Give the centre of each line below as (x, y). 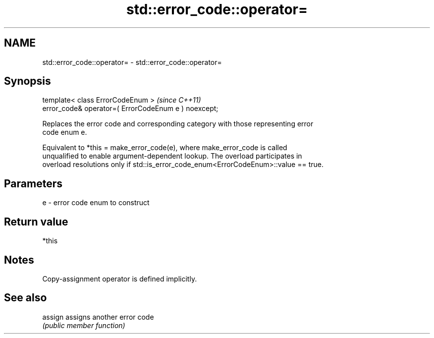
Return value (36, 222)
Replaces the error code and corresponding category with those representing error (178, 124)
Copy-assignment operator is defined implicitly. (120, 279)
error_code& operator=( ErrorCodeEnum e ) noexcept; (130, 109)
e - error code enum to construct (96, 203)
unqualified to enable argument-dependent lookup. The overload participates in (172, 156)
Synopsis (27, 81)
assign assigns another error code (98, 317)
